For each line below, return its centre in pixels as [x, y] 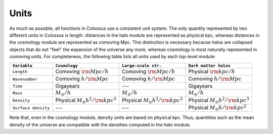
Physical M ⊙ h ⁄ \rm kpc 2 [218, 108]
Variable [22, 65]
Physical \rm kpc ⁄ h [212, 71]
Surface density [31, 108]
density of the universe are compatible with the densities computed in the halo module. [100, 124]
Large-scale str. [142, 65]
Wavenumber [25, 79]
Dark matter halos [210, 65]
